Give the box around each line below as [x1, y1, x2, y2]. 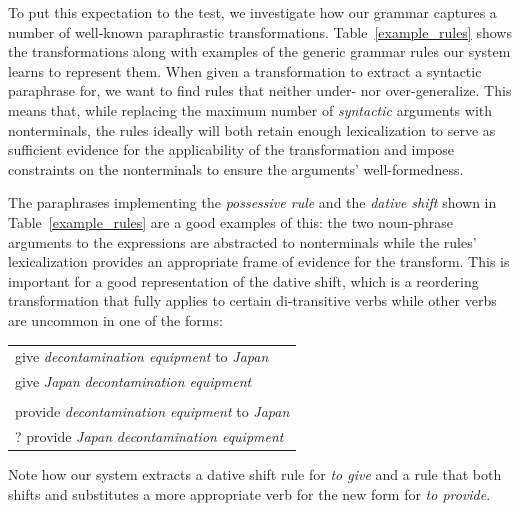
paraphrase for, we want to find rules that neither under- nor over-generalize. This [8, 80, 512, 101]
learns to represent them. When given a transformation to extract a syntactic [8, 60, 482, 81]
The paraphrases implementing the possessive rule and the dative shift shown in [8, 192, 497, 213]
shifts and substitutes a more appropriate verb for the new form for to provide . [8, 483, 491, 504]
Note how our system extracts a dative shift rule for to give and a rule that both [8, 464, 502, 485]
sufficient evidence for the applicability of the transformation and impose [8, 139, 455, 160]
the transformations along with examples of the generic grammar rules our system [8, 41, 511, 62]
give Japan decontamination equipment [15, 371, 252, 392]
